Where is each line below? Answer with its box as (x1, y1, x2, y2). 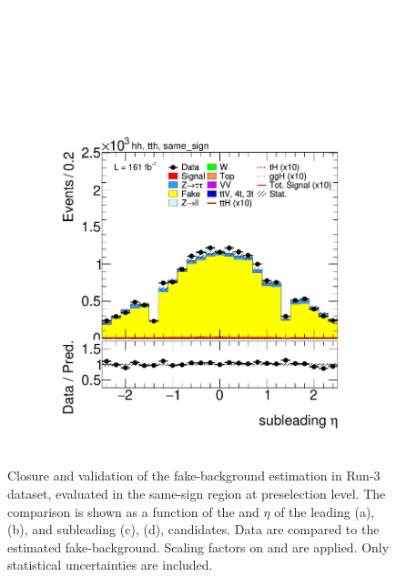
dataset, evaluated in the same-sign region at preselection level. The (7, 483, 386, 502)
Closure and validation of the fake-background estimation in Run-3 (7, 466, 381, 485)
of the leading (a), (274, 501, 375, 521)
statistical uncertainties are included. (7, 555, 213, 574)
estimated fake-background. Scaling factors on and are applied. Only (7, 537, 390, 556)
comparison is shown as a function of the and (7, 501, 259, 521)
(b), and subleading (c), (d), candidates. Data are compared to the (7, 520, 380, 539)
